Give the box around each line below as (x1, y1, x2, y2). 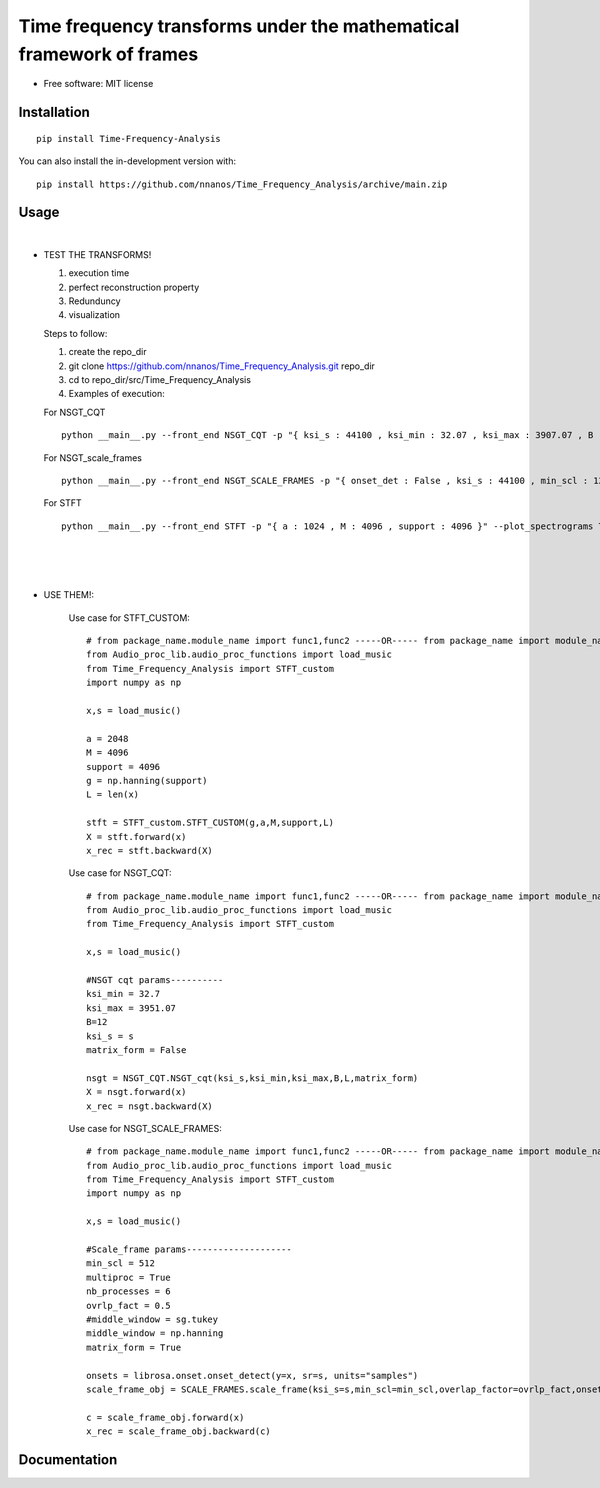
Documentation (18, 1451, 118, 1468)
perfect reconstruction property (68, 281, 200, 293)
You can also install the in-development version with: (18, 155, 237, 167)
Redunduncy (68, 295, 121, 307)
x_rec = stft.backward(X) (86, 845, 214, 856)
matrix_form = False (86, 1044, 187, 1055)
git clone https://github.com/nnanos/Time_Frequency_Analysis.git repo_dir (68, 360, 375, 372)
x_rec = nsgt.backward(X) (86, 1100, 214, 1112)
